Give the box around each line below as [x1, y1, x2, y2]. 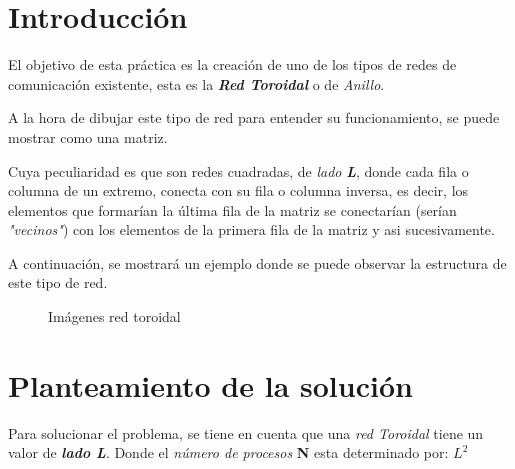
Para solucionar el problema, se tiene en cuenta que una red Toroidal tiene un [8, 422, 484, 443]
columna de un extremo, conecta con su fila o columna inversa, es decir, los [8, 180, 469, 201]
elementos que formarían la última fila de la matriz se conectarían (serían [8, 199, 457, 220]
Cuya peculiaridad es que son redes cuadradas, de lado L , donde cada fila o [8, 160, 469, 181]
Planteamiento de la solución [8, 364, 413, 405]
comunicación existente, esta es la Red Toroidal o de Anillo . [8, 73, 385, 94]
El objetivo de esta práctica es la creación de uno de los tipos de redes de [8, 54, 457, 75]
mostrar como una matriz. [8, 126, 168, 147]
